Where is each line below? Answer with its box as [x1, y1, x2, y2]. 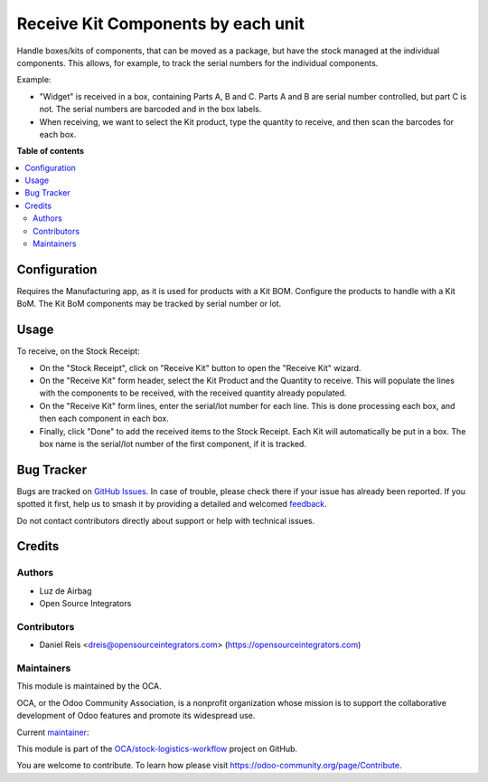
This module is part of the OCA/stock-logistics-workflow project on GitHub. [16, 743, 298, 755]
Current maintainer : [16, 727, 89, 738]
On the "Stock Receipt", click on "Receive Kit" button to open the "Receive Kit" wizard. [39, 362, 361, 373]
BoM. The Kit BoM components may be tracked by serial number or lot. [16, 299, 282, 310]
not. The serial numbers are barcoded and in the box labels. [39, 104, 262, 115]
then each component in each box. [39, 413, 169, 424]
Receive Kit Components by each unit [16, 14, 305, 33]
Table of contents [16, 146, 85, 157]
